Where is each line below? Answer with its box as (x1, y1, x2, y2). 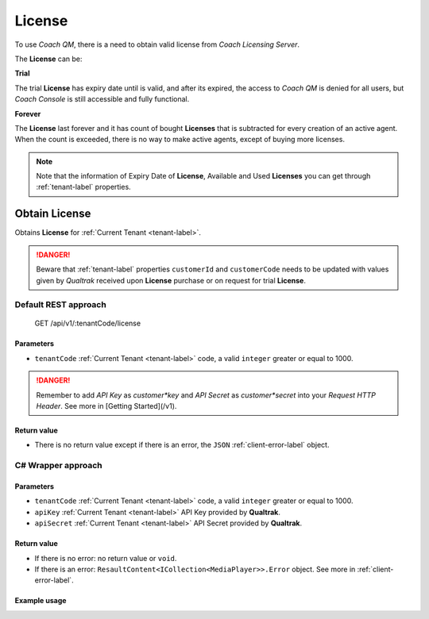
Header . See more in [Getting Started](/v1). (36, 402, 177, 411)
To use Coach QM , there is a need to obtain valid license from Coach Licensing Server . (14, 40, 300, 49)
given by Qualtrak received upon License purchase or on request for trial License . (36, 275, 306, 285)
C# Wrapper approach (14, 460, 102, 471)
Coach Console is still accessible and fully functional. (14, 94, 190, 104)
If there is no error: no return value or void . (34, 553, 177, 563)
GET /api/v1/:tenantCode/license (34, 318, 141, 329)
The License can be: (14, 54, 83, 63)
